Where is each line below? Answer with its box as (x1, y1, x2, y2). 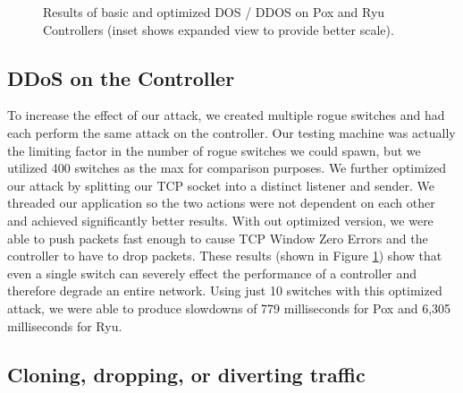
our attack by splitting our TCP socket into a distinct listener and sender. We (7, 175, 434, 194)
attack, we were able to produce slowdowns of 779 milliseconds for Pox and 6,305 (7, 298, 451, 317)
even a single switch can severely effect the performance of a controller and (7, 263, 417, 282)
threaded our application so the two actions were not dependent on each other (7, 193, 435, 212)
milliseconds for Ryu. (7, 316, 122, 335)
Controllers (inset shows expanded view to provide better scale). (43, 20, 394, 38)
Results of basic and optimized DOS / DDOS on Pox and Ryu (43, 3, 385, 21)
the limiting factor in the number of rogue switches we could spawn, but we (7, 141, 421, 159)
